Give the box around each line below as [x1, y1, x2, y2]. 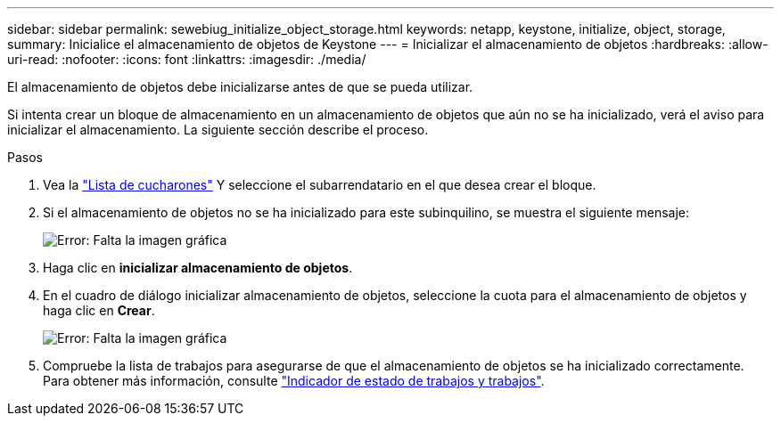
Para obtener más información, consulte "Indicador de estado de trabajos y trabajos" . [43, 373, 545, 388]
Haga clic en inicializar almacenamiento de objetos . [43, 260, 353, 275]
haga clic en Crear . [43, 303, 155, 318]
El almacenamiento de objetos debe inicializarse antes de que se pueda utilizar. [7, 79, 473, 94]
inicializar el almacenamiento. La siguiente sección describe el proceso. [7, 122, 429, 137]
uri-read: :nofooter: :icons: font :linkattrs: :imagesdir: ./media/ [7, 52, 366, 67]
